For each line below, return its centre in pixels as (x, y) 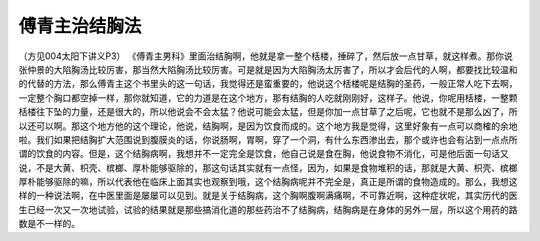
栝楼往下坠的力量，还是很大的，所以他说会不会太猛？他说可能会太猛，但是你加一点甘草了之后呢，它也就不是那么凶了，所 (268, 112)
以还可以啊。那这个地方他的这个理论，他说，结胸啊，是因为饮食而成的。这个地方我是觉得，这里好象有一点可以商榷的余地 (268, 126)
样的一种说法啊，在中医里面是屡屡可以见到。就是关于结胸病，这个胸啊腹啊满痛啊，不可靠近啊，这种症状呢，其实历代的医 (268, 196)
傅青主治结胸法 (80, 26)
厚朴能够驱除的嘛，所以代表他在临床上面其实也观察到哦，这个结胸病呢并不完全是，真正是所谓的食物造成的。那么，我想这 (268, 182)
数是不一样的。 (49, 224)
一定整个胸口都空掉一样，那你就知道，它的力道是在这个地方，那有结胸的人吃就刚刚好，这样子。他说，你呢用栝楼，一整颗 (268, 97)
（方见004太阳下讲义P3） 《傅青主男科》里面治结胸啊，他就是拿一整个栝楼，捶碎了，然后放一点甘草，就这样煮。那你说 (266, 56)
